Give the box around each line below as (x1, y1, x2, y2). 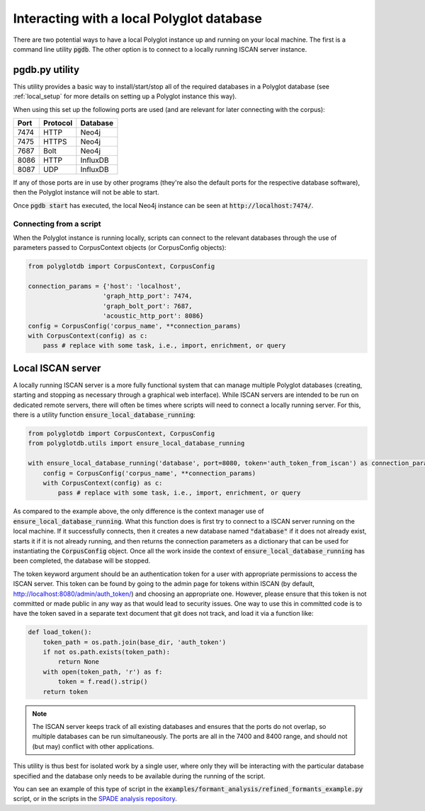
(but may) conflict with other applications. (32, 742, 154, 750)
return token (42, 687, 89, 696)
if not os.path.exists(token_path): (42, 648, 170, 656)
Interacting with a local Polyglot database (13, 11, 262, 26)
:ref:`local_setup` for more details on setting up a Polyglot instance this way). (13, 92, 237, 100)
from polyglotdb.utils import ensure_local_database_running (28, 439, 245, 447)
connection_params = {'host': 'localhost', (28, 282, 182, 290)
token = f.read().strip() (57, 678, 148, 686)
